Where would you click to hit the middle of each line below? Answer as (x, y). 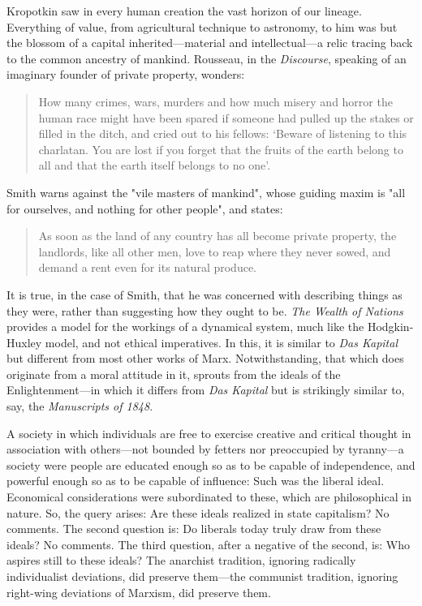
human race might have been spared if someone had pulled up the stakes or (226, 117)
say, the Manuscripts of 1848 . (80, 406)
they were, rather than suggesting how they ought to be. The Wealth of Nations (205, 310)
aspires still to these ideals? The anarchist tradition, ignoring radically (181, 560)
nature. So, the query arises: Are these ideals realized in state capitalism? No (198, 512)
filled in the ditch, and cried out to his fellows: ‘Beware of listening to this (223, 133)
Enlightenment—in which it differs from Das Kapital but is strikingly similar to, (206, 390)
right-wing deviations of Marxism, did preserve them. (139, 592)
